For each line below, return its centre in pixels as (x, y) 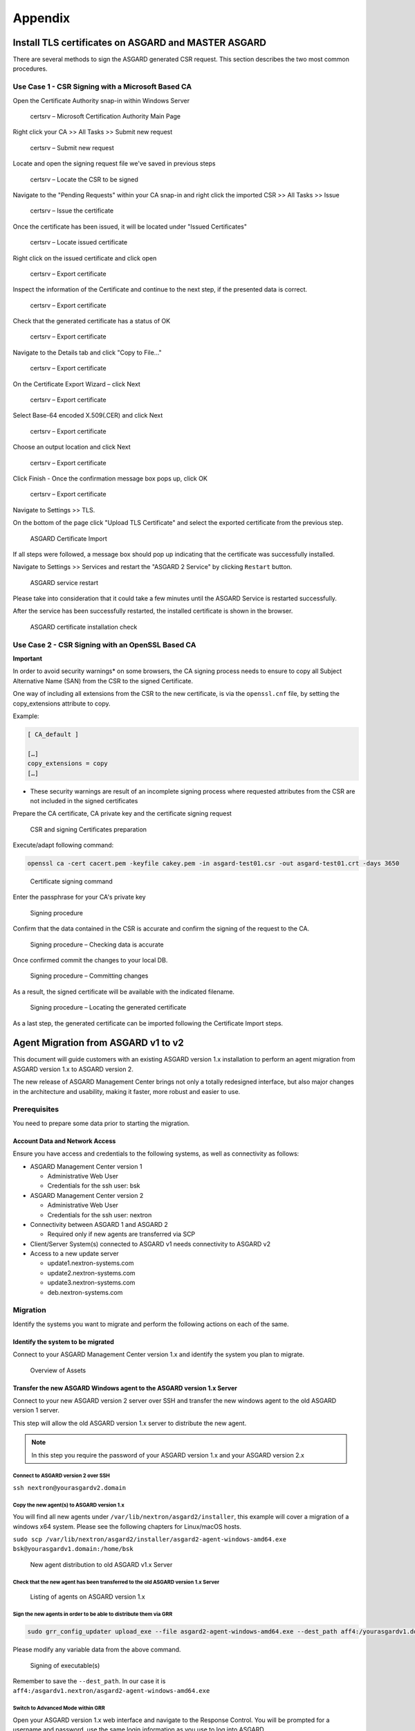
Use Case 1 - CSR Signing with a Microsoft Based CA (102, 87)
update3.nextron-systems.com (91, 1283)
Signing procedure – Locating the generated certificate (108, 1007)
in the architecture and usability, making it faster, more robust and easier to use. (127, 1091)
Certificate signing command (72, 881)
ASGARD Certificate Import (68, 538)
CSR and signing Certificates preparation (89, 829)
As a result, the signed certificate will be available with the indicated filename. (124, 992)
